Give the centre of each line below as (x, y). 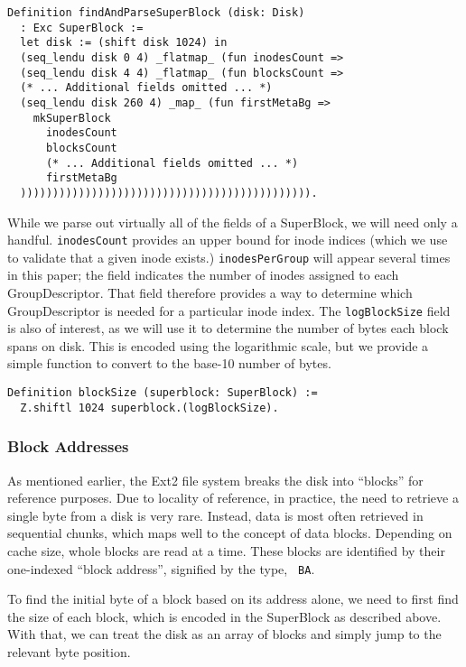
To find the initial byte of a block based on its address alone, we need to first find (233, 599)
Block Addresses (68, 446)
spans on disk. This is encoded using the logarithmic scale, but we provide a (218, 345)
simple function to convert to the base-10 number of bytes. (169, 363)
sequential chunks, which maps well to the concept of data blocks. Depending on (230, 533)
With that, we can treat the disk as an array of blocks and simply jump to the (224, 634)
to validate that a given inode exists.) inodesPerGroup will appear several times (229, 257)
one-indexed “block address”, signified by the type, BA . (161, 568)
